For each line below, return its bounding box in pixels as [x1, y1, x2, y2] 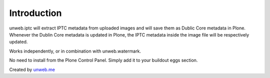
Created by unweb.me [9, 66, 55, 72]
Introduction [9, 7, 62, 18]
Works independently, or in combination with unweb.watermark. [9, 48, 141, 54]
